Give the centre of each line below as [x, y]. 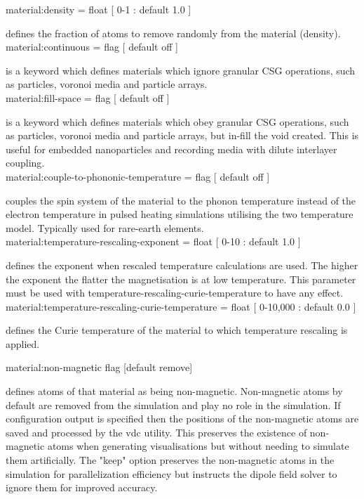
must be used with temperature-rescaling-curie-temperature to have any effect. [175, 293]
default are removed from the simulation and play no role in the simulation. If [173, 404]
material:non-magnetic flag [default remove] [99, 367]
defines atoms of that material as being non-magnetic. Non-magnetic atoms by [174, 391]
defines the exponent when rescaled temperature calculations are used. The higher [182, 265]
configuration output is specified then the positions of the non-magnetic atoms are [182, 419]
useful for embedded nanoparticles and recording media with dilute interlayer [171, 149]
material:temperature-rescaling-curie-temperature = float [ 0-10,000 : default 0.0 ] [181, 306]
